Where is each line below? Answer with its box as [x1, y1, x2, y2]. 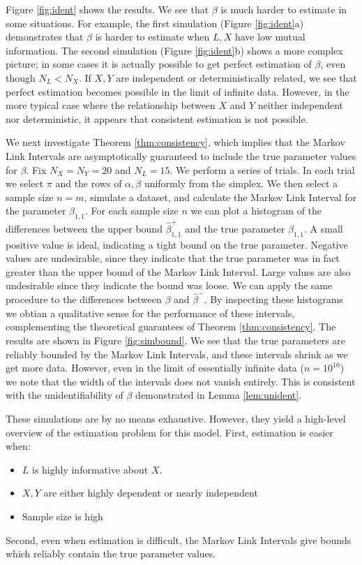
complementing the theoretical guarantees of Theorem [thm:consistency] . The [6, 319, 336, 334]
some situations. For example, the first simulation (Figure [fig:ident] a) [6, 15, 304, 30]
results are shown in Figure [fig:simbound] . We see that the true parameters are [6, 333, 346, 347]
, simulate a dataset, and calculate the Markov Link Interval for [84, 189, 357, 204]
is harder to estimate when [95, 29, 210, 44]
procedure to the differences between [6, 292, 162, 307]
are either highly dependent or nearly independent [43, 485, 258, 500]
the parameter [6, 203, 66, 218]
